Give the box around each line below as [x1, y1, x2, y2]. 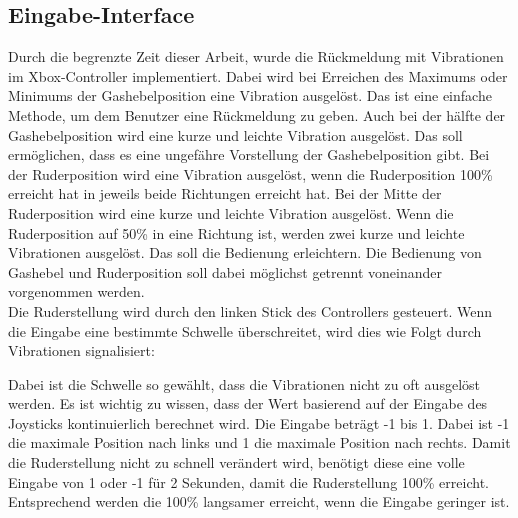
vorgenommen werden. [8, 281, 145, 302]
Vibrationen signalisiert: [8, 340, 155, 361]
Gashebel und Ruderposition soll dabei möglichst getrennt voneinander [8, 261, 442, 282]
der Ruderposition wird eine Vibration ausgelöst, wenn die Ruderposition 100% [8, 163, 493, 184]
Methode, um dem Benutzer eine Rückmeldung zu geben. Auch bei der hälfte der [8, 104, 506, 125]
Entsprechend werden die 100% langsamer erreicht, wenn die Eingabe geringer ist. [8, 491, 510, 512]
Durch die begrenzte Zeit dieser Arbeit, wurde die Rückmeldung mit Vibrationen [8, 46, 504, 67]
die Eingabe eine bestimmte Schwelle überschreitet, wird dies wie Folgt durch [8, 320, 482, 341]
